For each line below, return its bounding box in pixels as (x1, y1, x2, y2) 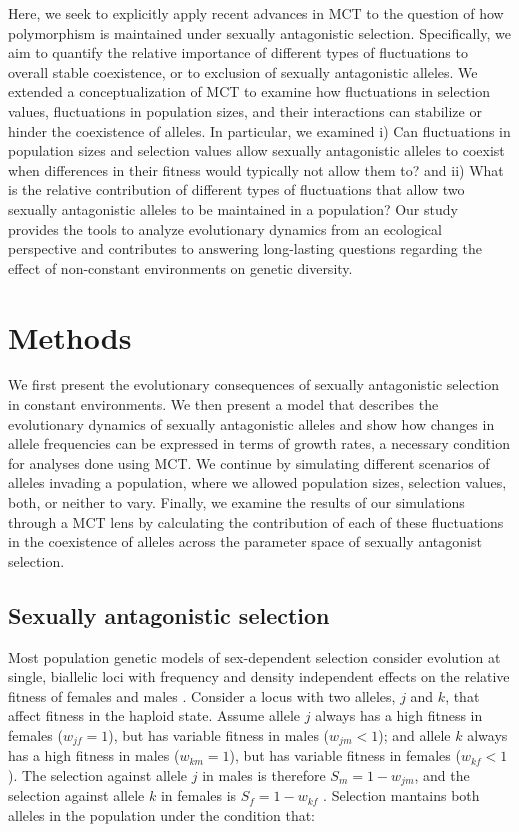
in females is (160, 785, 237, 806)
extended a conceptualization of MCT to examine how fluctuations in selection (8, 81, 490, 102)
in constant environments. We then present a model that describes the (8, 394, 439, 415)
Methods (8, 316, 132, 357)
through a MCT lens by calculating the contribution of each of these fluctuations (8, 511, 504, 532)
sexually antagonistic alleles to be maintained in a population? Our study (8, 198, 458, 219)
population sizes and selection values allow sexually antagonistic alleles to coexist (8, 140, 505, 161)
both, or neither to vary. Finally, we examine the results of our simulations (8, 492, 465, 512)
